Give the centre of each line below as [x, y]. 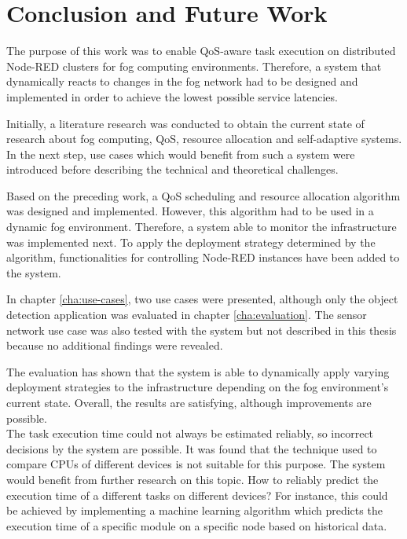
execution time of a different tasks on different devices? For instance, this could [197, 495]
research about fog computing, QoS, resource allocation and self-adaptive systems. [204, 139]
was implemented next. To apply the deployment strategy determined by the [191, 242]
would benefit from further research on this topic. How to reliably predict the [192, 479]
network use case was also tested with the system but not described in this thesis [202, 330]
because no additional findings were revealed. [115, 345]
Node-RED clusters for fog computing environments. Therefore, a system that [194, 66]
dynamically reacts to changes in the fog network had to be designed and [182, 81]
